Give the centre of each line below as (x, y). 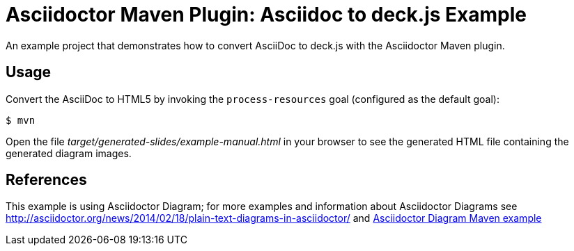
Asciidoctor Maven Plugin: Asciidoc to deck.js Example (266, 15)
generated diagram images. (69, 153)
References (46, 180)
